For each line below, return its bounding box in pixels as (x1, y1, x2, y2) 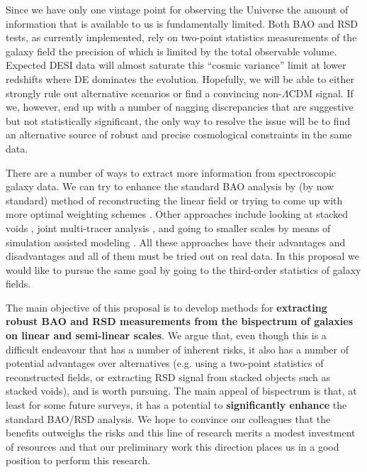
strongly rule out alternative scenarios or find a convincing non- (6, 85, 282, 100)
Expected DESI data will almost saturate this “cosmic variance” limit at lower (6, 57, 346, 72)
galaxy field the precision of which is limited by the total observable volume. (6, 43, 337, 58)
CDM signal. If (288, 85, 354, 100)
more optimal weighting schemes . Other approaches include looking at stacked (6, 207, 349, 221)
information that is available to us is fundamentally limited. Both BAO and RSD (6, 16, 358, 31)
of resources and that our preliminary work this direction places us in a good (6, 439, 339, 454)
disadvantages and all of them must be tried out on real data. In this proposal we (6, 248, 360, 263)
